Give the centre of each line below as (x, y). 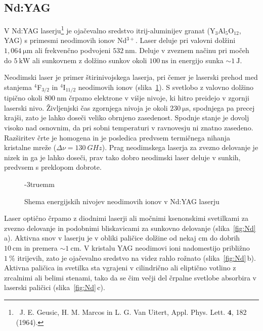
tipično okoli (23, 98)
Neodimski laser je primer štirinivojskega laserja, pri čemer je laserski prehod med (131, 77)
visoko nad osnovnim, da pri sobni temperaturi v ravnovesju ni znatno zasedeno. (129, 128)
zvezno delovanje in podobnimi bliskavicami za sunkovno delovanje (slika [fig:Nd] (130, 228)
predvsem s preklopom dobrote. (53, 167)
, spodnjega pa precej (222, 107)
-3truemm (39, 184)
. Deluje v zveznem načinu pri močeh (192, 50)
